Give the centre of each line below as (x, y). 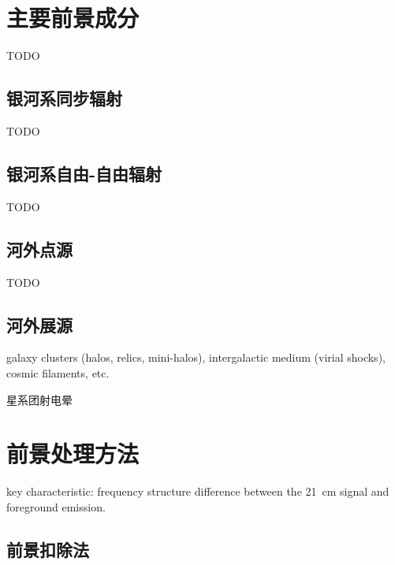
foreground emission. (56, 506)
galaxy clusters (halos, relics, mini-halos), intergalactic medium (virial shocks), (196, 357)
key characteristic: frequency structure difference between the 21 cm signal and (198, 491)
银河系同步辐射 (64, 98)
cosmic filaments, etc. (58, 372)
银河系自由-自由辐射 (84, 173)
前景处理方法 (73, 453)
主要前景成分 (73, 18)
